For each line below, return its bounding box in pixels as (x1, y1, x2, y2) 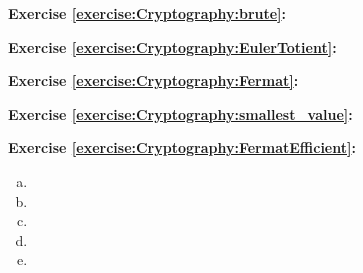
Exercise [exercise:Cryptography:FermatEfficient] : (8, 137, 356, 158)
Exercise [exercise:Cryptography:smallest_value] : (8, 103, 353, 124)
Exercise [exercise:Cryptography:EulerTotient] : (8, 36, 337, 57)
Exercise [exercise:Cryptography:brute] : (8, 3, 287, 23)
